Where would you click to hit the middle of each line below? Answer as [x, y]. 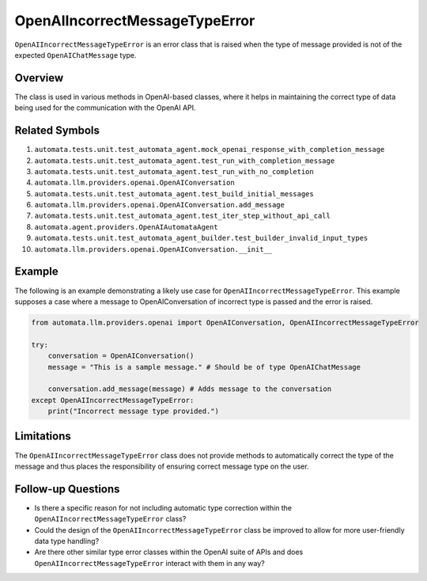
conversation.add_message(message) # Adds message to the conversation [190, 389]
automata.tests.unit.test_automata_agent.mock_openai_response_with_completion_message [210, 150]
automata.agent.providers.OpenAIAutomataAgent [126, 227]
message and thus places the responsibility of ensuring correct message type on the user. [162, 466]
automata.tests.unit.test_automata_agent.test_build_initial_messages [174, 194]
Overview [39, 78]
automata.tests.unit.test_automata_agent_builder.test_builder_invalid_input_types [201, 238]
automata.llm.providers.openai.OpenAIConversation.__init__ [153, 249]
